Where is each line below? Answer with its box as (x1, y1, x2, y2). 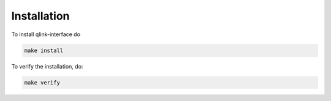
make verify (24, 79, 61, 86)
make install (24, 47, 64, 54)
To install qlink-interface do (11, 31, 81, 38)
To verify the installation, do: (11, 62, 83, 70)
